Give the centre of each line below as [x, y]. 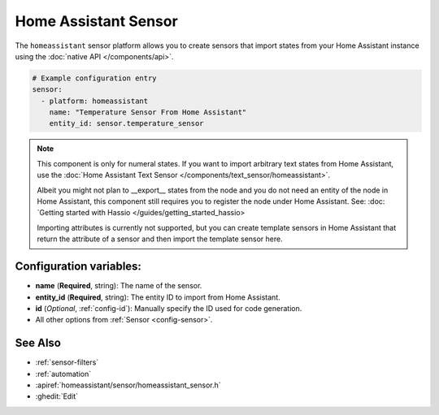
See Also [38, 343]
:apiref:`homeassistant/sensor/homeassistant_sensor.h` [128, 385]
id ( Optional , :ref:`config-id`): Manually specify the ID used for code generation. [169, 308]
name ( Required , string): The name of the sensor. [119, 286]
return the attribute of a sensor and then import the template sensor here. [160, 239]
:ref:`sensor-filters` [67, 362]
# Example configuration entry [95, 78]
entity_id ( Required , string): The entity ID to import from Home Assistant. [158, 297]
